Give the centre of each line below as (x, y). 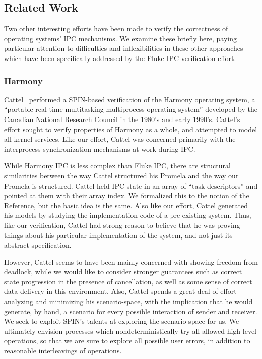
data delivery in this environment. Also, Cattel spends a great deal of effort (120, 291)
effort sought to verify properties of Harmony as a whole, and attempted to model (131, 129)
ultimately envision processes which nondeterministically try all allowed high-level (130, 331)
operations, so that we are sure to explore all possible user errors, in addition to (127, 341)
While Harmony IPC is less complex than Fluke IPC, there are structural (117, 166)
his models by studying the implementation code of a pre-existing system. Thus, (128, 215)
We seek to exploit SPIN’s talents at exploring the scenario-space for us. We (122, 321)
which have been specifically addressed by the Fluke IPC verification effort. (120, 58)
